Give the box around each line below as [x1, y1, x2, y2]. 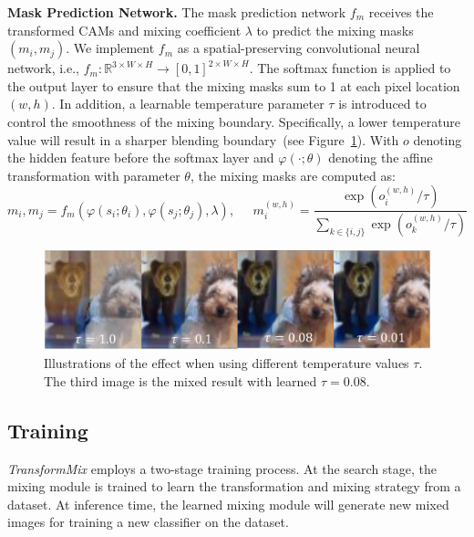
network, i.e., [7, 58, 79, 78]
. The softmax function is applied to [249, 58, 451, 78]
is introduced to [338, 94, 427, 113]
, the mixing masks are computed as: [190, 165, 396, 184]
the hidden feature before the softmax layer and [7, 148, 274, 167]
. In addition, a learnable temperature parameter [51, 94, 325, 113]
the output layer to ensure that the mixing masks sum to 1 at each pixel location [7, 76, 460, 95]
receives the [368, 3, 434, 21]
